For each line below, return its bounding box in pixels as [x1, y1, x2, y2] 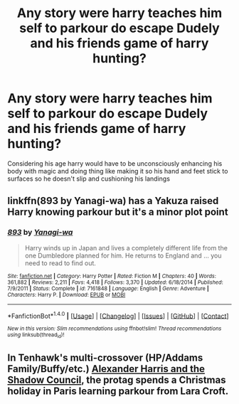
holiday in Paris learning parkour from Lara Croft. [7, 386, 229, 397]
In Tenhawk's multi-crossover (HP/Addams [7, 352, 203, 363]
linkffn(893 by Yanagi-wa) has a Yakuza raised [7, 195, 219, 207]
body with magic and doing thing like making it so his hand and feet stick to [7, 166, 228, 175]
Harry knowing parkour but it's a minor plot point [7, 206, 229, 218]
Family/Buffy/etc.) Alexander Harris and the [7, 363, 205, 375]
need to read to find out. [24, 258, 96, 267]
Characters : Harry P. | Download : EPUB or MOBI [7, 291, 126, 298]
